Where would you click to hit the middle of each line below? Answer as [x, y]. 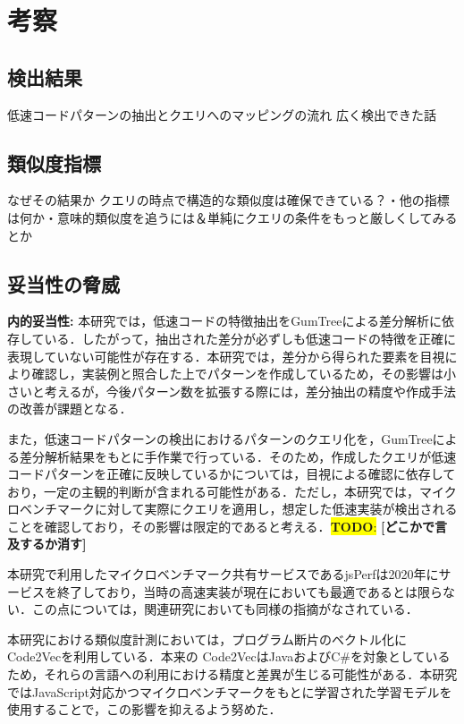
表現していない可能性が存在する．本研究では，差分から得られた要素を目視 [226, 356]
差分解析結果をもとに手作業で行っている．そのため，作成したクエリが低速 [238, 456]
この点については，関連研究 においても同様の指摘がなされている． [225, 609]
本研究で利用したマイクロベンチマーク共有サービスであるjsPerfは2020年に [223, 574]
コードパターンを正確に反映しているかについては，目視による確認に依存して [232, 474]
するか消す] [53, 544]
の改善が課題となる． [70, 409]
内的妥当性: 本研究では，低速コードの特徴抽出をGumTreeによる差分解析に [225, 321]
